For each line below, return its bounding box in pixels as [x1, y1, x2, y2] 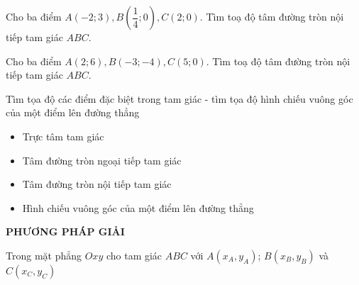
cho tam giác [106, 247, 162, 262]
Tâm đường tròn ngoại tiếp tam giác [22, 152, 182, 167]
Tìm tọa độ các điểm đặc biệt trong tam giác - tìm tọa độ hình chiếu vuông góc [6, 91, 353, 106]
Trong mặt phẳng [6, 247, 82, 262]
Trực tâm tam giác [22, 128, 104, 143]
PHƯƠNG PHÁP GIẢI [6, 224, 125, 239]
